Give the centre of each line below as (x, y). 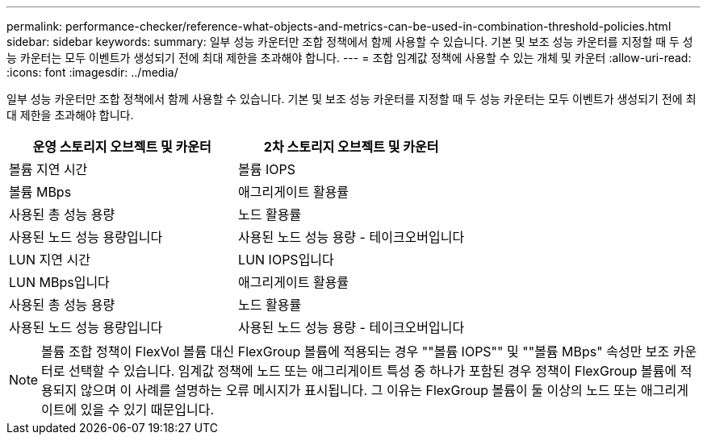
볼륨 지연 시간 (48, 169)
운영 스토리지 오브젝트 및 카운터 (122, 147)
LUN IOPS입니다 (286, 260)
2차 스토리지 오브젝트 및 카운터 (351, 147)
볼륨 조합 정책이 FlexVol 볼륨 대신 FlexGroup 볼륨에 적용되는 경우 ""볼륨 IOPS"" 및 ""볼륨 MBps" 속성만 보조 (356, 352)
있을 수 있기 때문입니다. (147, 410)
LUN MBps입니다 (59, 282)
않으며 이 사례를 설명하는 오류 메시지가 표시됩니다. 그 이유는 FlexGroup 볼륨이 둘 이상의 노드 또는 (359, 390)
